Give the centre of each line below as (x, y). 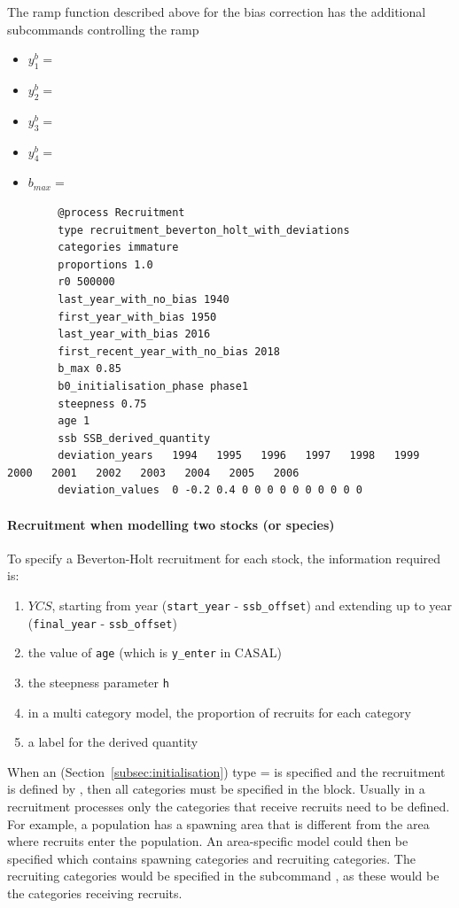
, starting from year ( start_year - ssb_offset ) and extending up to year (252, 605)
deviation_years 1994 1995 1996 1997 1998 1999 (239, 456)
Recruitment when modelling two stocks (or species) (171, 524)
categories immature (118, 248)
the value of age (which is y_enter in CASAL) (155, 652)
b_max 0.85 (89, 369)
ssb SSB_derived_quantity (134, 438)
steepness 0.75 (102, 404)
